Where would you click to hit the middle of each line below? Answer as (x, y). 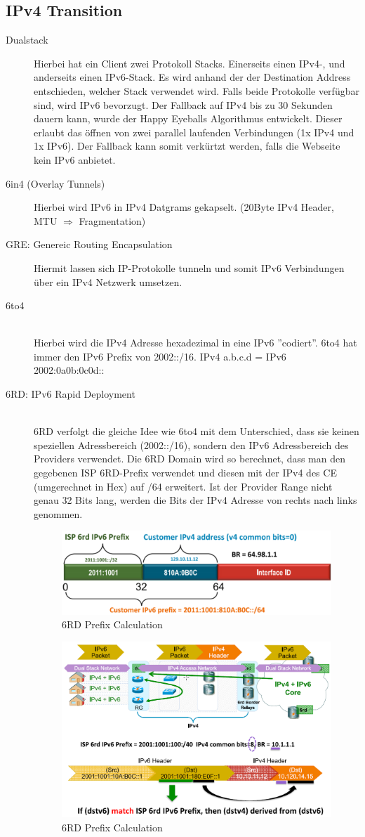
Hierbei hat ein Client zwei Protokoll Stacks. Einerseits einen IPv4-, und (190, 63)
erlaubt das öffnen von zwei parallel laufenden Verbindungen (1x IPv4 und (194, 132)
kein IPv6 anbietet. (75, 159)
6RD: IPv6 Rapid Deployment (71, 394)
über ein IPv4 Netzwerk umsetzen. (108, 281)
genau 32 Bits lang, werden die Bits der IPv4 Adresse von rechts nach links (195, 500)
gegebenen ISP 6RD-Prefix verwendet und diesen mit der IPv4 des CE (185, 473)
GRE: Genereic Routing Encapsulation (89, 244)
